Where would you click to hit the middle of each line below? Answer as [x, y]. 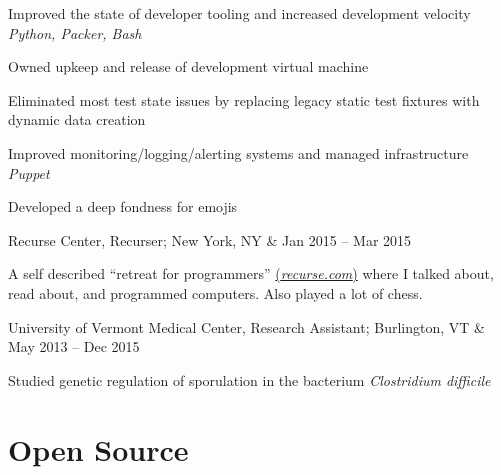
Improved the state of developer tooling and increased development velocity [239, 13]
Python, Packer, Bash [75, 32]
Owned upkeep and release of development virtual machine [188, 66]
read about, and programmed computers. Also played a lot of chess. [215, 292]
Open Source [98, 448]
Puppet [29, 172]
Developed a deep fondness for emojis [123, 206]
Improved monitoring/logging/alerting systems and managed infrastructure [238, 152]
